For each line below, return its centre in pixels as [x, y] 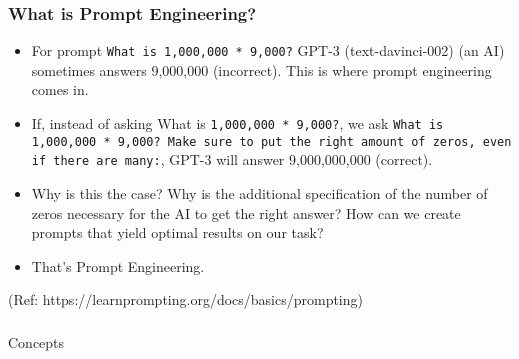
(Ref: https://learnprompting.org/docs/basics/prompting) [185, 299]
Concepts [36, 341]
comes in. [60, 89]
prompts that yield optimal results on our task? [177, 232]
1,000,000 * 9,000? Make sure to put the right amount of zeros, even [271, 141]
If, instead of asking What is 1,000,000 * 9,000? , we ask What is [237, 123]
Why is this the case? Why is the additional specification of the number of [259, 193]
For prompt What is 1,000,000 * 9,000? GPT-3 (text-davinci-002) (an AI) [268, 50]
